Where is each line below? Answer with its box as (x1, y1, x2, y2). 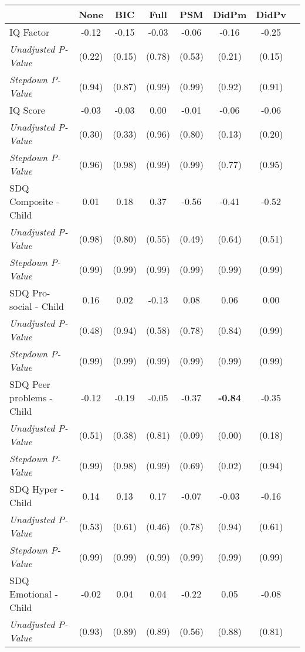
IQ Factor (9, 25, 50, 39)
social (9, 299, 32, 313)
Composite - (9, 194, 59, 208)
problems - (9, 391, 53, 404)
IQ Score (9, 103, 45, 117)
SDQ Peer (9, 377, 50, 391)
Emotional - (9, 587, 58, 600)
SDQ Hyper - (9, 482, 64, 496)
